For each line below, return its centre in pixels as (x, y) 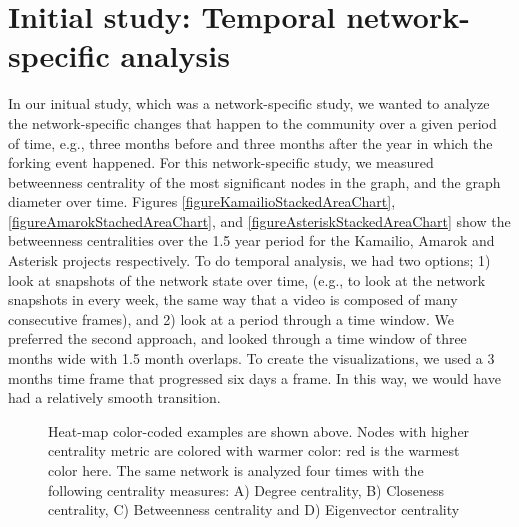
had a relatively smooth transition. (114, 397)
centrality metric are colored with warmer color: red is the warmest (254, 450)
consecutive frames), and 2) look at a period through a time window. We (231, 318)
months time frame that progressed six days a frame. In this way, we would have (254, 377)
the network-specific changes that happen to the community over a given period (252, 122)
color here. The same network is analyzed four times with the (236, 470)
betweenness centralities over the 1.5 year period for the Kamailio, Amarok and (251, 240)
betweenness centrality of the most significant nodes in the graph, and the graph (254, 181)
